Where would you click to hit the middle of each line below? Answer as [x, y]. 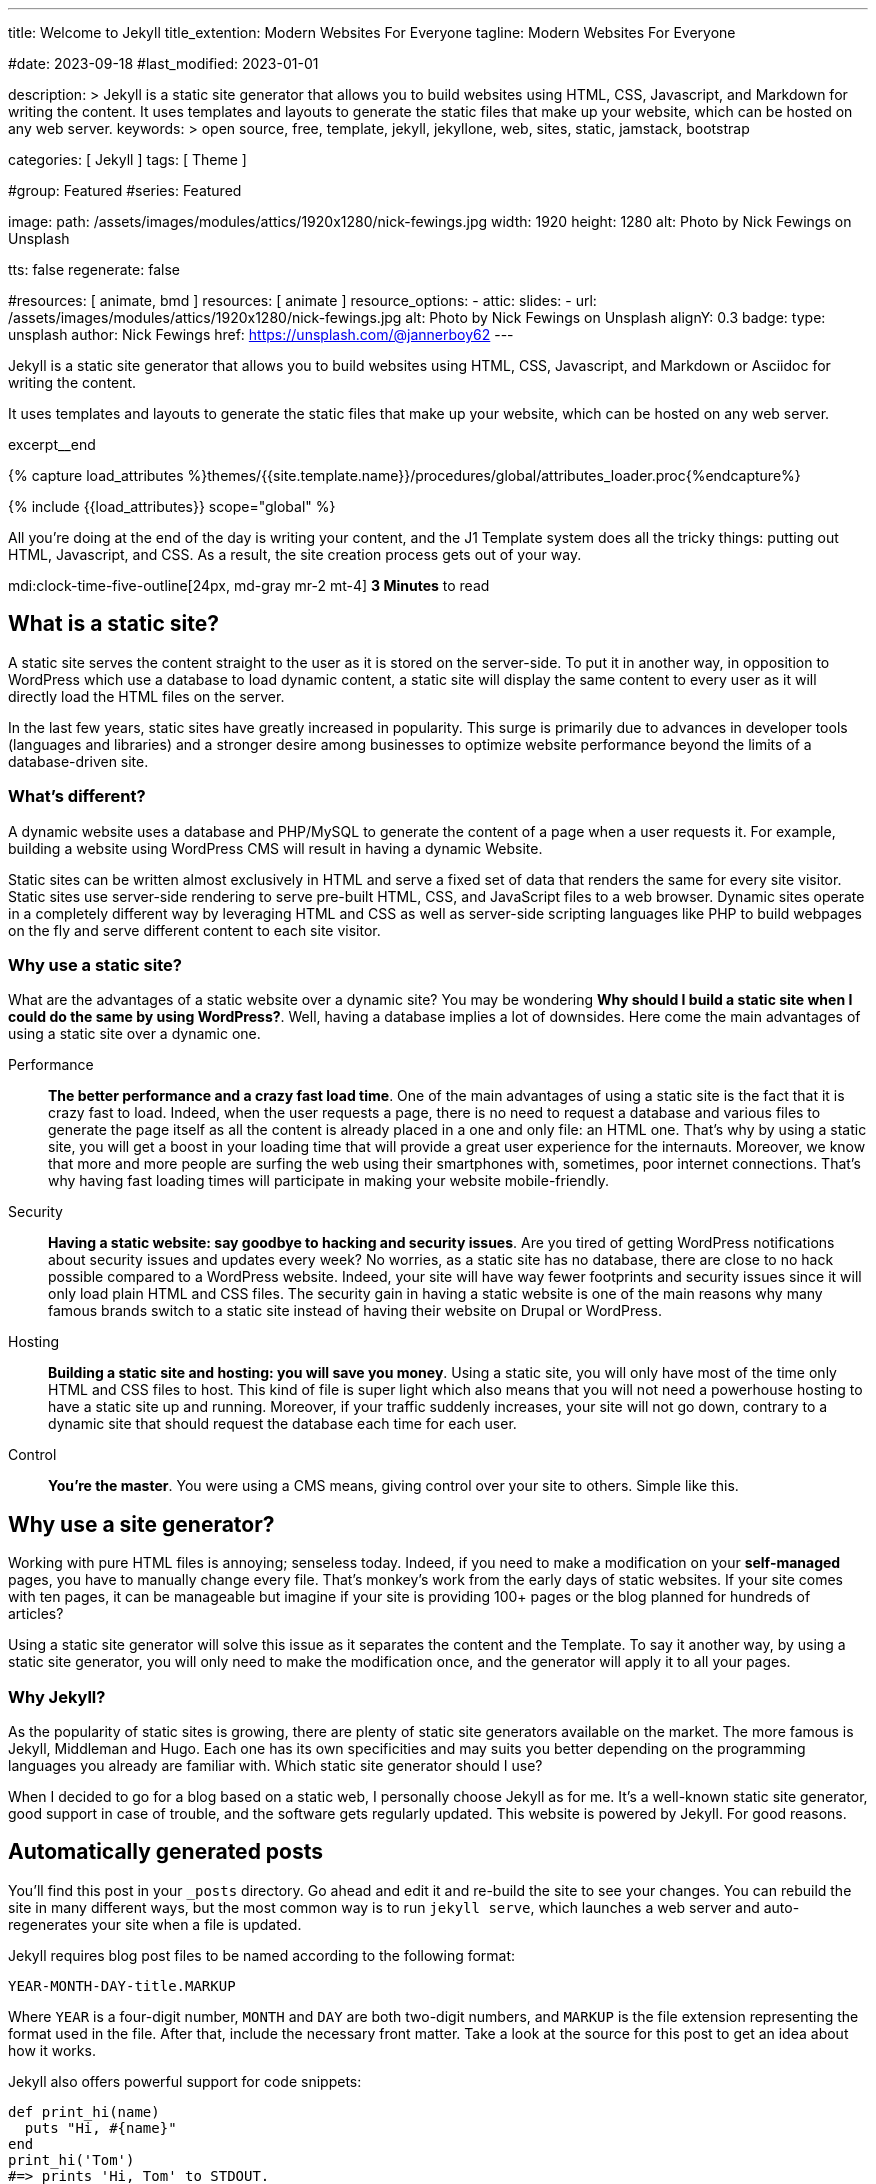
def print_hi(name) [84, 2111]
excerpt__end [52, 444]
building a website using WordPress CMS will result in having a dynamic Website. [275, 848]
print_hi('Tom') [71, 2159]
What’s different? [77, 796]
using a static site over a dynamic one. [134, 1034]
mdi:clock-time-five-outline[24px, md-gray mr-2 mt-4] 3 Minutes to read [249, 585]
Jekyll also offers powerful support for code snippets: [185, 2081]
